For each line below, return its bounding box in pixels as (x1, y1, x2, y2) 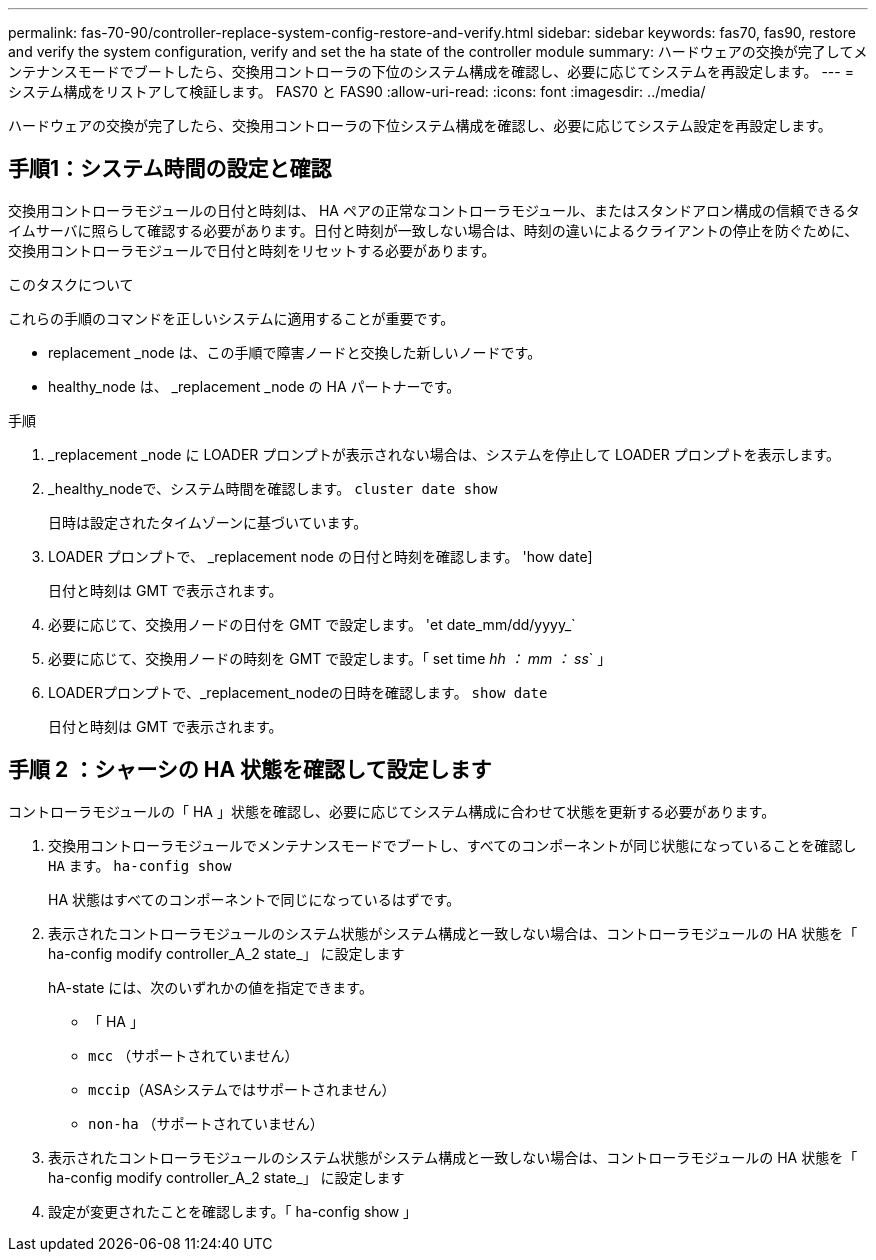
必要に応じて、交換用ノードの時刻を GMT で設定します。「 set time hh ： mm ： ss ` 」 (48, 649, 612, 667)
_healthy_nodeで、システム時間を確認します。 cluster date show (48, 479, 498, 497)
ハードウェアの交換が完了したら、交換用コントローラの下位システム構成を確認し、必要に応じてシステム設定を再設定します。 (8, 117, 832, 134)
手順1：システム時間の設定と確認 (8, 156, 332, 182)
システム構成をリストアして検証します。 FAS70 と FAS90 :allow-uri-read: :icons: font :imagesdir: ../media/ (8, 83, 706, 100)
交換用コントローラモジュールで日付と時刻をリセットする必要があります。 (8, 241, 496, 259)
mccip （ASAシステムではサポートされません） (88, 1080, 396, 1098)
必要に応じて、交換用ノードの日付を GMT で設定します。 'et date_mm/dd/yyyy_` (48, 615, 576, 633)
